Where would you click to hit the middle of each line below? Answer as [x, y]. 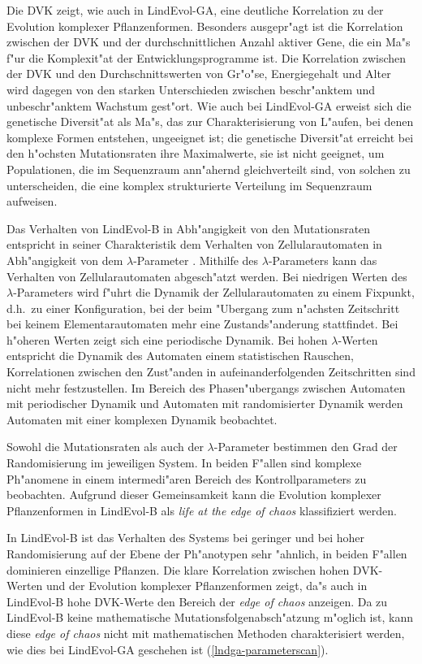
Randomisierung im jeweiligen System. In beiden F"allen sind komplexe [184, 463]
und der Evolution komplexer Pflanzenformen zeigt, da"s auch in [207, 586]
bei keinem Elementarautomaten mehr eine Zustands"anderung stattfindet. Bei [202, 324]
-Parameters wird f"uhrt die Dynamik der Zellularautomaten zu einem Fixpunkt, [214, 292]
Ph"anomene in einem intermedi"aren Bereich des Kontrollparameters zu [187, 478]
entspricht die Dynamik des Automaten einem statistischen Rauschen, [180, 356]
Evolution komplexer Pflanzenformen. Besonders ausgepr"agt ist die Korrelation [205, 26]
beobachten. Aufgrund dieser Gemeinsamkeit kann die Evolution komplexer [194, 495]
